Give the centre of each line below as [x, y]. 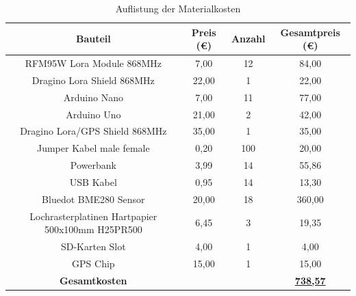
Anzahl [248, 39]
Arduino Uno [93, 114]
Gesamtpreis [310, 32]
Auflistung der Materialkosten [178, 8]
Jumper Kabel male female [93, 148]
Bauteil [93, 39]
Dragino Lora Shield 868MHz [93, 80]
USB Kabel [93, 181]
